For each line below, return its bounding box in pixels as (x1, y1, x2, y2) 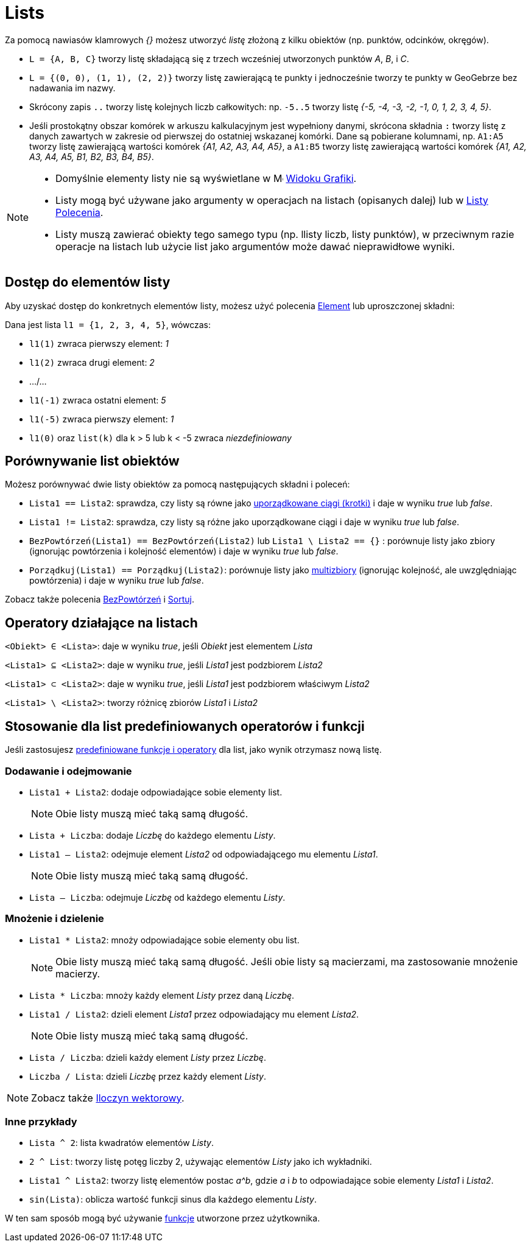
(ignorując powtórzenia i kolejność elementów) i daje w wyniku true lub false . (29, 546, 339, 557)
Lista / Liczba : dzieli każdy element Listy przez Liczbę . (29, 1052, 266, 1063)
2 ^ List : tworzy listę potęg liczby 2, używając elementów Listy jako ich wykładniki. (29, 1156, 372, 1167)
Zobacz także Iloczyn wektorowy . (31, 1091, 185, 1104)
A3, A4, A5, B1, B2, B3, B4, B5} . (29, 151, 154, 162)
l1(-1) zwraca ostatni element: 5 (29, 394, 166, 405)
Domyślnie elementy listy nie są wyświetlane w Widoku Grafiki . (55, 172, 357, 184)
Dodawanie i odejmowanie (5, 764, 132, 777)
